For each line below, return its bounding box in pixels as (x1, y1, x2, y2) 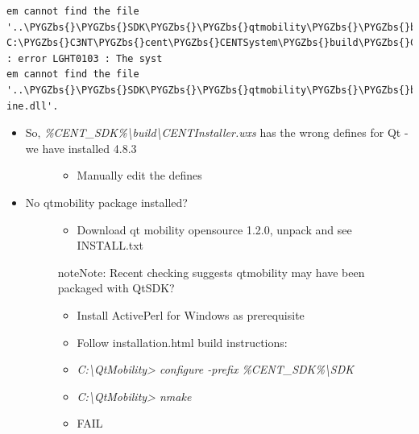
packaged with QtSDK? (57, 279, 175, 296)
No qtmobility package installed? (25, 193, 188, 210)
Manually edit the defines (77, 167, 202, 184)
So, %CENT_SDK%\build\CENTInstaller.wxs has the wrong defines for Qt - (25, 124, 409, 141)
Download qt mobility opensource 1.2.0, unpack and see (77, 221, 352, 238)
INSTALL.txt (77, 237, 144, 254)
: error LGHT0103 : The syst (6, 52, 163, 64)
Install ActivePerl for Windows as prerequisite (77, 306, 305, 323)
